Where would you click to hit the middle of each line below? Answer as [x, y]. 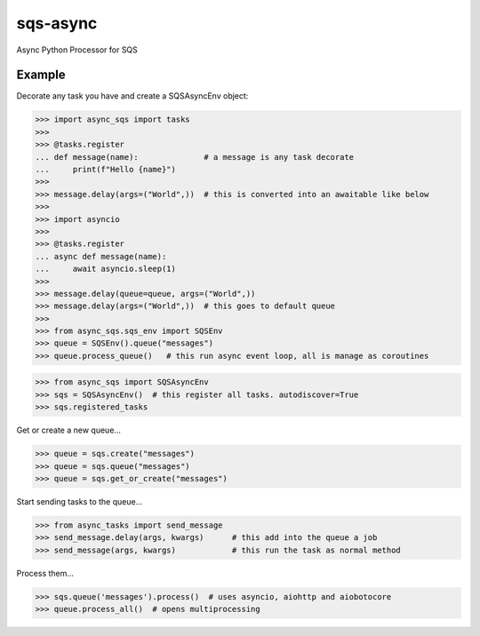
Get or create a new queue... [69, 430]
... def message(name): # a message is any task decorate [195, 157]
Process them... [45, 573]
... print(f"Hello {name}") [106, 169]
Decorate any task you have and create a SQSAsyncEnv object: [132, 96]
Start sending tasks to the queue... [80, 501]
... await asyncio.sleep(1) [106, 269]
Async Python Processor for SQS [77, 50]
